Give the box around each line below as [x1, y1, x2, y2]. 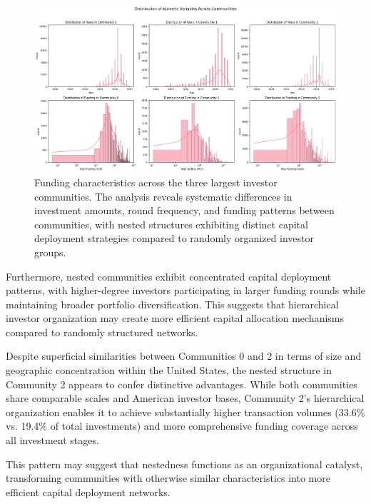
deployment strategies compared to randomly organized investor [34, 231, 315, 246]
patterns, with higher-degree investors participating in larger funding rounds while [6, 283, 365, 298]
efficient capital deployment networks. [6, 484, 171, 499]
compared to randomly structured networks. [6, 324, 198, 339]
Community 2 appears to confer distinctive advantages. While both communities [6, 376, 357, 391]
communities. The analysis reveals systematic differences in [34, 188, 293, 203]
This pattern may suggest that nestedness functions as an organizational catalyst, [6, 456, 363, 471]
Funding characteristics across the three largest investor [34, 174, 278, 189]
